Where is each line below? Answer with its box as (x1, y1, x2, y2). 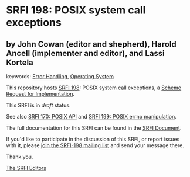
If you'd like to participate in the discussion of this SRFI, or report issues (6, 136, 180, 143)
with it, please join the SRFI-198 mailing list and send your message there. (6, 142, 185, 149)
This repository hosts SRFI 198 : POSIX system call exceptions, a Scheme (6, 84, 182, 91)
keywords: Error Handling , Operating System (6, 73, 114, 79)
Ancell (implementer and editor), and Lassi (6, 48, 165, 58)
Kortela (6, 57, 33, 67)
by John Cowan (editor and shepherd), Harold (6, 39, 177, 49)
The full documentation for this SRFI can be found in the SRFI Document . (6, 124, 182, 131)
